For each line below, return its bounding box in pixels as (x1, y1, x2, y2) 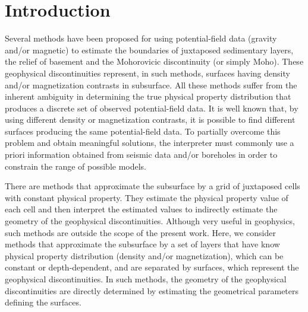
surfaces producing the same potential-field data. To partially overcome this (5, 125, 281, 137)
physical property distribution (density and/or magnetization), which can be (5, 249, 284, 262)
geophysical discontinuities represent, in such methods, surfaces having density (5, 66, 290, 79)
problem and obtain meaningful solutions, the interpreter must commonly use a (5, 136, 294, 149)
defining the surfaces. (5, 296, 81, 308)
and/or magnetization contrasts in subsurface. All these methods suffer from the (5, 78, 297, 91)
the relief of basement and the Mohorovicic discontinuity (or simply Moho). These (5, 55, 304, 68)
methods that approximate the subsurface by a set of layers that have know (5, 238, 280, 250)
